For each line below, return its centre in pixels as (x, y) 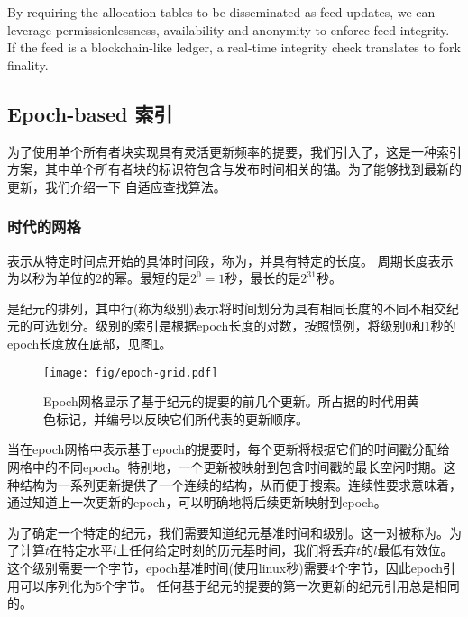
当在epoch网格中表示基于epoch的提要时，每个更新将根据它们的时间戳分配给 (229, 449)
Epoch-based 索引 (90, 113)
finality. (28, 64)
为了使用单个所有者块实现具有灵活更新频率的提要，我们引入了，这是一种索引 (234, 151)
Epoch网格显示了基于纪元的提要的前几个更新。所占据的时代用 (225, 401)
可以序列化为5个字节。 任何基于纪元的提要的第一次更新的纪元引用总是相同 (239, 585)
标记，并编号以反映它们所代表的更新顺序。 (182, 418)
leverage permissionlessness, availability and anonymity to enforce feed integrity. (229, 29)
